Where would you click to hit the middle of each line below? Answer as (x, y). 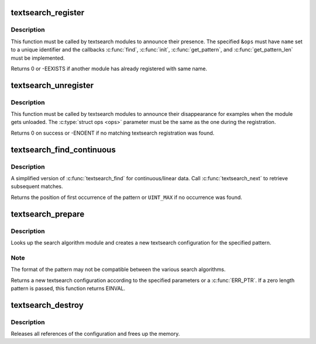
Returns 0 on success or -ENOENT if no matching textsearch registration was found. (113, 133)
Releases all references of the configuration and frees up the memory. (95, 334)
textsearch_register (48, 13)
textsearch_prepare (48, 214)
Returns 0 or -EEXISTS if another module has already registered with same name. (109, 68)
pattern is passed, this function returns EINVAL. (68, 288)
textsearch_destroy (47, 305)
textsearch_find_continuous (63, 149)
